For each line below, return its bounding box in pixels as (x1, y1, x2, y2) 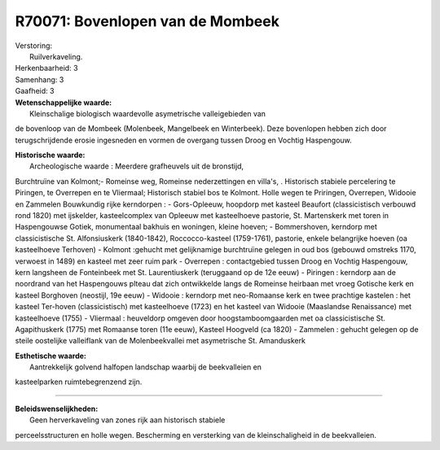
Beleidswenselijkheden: (15, 404, 99, 413)
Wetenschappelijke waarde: (15, 98, 112, 107)
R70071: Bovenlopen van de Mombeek (15, 12, 280, 30)
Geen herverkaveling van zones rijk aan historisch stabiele (29, 415, 226, 425)
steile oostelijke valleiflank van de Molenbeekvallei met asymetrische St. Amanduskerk (15, 336, 306, 346)
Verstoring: (15, 41, 53, 50)
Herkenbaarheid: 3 (15, 63, 78, 73)
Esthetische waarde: (15, 351, 87, 360)
